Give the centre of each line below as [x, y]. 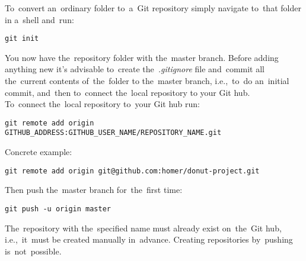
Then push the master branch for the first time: [94, 190]
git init [22, 39]
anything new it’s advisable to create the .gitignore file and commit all [135, 69]
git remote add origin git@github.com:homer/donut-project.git [132, 171]
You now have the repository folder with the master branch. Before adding [142, 57]
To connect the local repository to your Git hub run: [102, 104]
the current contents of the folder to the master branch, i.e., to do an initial [147, 81]
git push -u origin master [58, 209]
